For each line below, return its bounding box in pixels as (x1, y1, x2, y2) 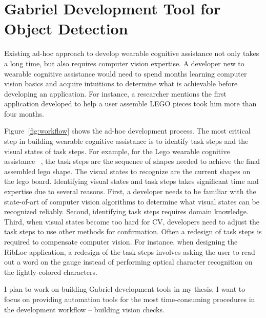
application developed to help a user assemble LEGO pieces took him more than (4, 98, 257, 109)
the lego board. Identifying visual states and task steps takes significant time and (4, 176, 259, 186)
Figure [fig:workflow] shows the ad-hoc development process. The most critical (4, 125, 251, 136)
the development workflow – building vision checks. (4, 304, 165, 314)
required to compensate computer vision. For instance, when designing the (4, 236, 238, 247)
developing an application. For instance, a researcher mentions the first (4, 88, 227, 99)
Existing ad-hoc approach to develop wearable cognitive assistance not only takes (4, 48, 259, 59)
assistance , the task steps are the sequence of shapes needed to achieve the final (4, 156, 260, 166)
